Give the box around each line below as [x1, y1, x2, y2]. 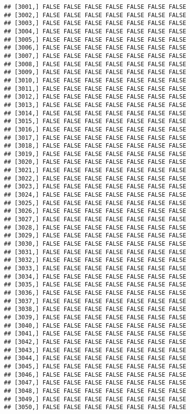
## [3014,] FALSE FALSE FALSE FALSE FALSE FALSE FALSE [4, 109, 187, 117]
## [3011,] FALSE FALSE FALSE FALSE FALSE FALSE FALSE [4, 85, 187, 92]
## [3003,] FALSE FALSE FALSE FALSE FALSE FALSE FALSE [4, 20, 187, 27]
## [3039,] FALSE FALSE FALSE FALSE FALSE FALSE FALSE [4, 313, 187, 321]
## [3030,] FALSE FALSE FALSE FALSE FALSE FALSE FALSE [4, 240, 187, 248]
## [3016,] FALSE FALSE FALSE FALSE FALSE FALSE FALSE [4, 126, 187, 133]
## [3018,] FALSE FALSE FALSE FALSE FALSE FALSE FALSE [4, 142, 187, 150]
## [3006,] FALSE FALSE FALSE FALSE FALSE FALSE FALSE [4, 44, 187, 52]
